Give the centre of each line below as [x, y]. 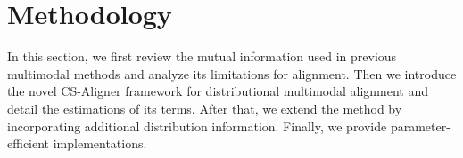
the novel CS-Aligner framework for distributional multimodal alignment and [218, 91]
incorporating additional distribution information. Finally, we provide [197, 126]
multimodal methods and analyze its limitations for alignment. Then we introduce [232, 73]
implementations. [100, 143]
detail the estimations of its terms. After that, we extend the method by [205, 108]
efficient [29, 143]
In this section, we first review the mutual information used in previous [202, 56]
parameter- [420, 126]
